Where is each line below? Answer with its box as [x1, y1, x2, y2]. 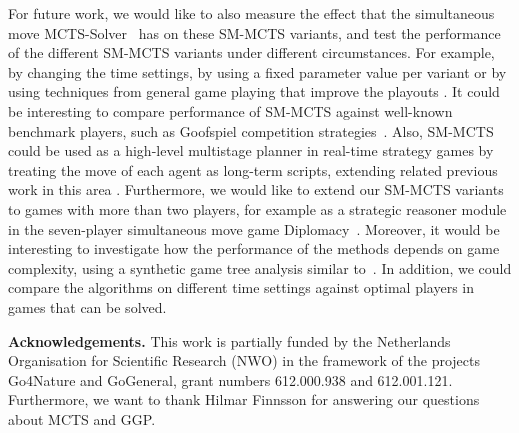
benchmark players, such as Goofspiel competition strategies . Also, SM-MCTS [8, 120, 494, 141]
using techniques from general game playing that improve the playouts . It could [8, 81, 500, 102]
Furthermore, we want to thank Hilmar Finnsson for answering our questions [8, 389, 480, 410]
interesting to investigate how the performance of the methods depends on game [8, 238, 500, 259]
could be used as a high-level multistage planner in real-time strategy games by [8, 140, 494, 161]
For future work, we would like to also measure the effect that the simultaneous [8, 3, 495, 23]
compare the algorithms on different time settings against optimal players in [8, 277, 475, 298]
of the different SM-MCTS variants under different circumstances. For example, [8, 42, 495, 63]
